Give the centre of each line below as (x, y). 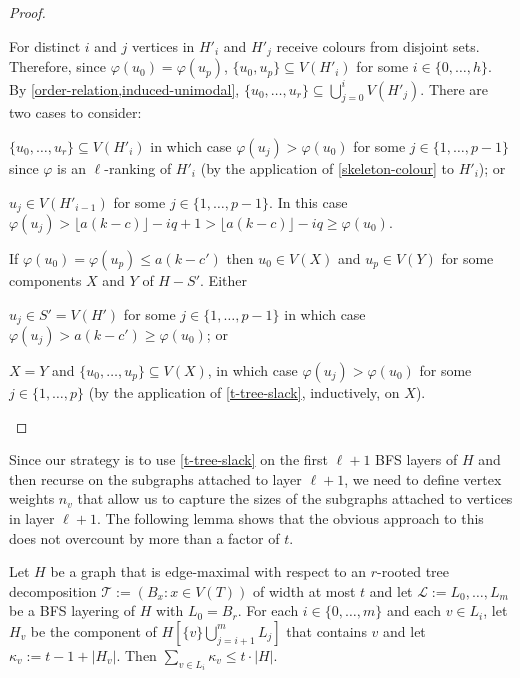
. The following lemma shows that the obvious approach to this (290, 518)
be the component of (93, 630)
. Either (223, 279)
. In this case (308, 201)
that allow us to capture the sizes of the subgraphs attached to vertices (295, 498)
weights (32, 498)
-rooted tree (413, 571)
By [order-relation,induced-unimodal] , (124, 88)
